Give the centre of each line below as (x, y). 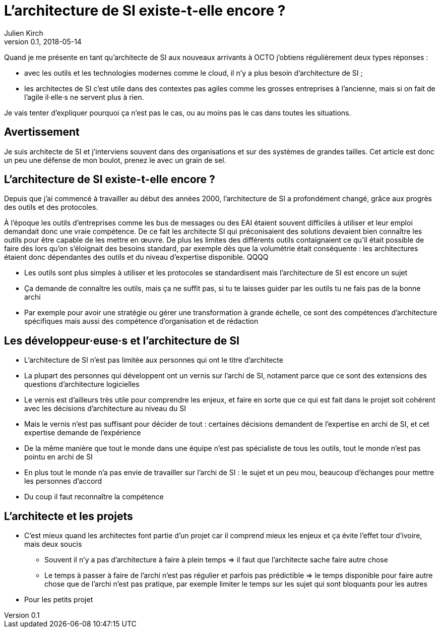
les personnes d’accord (63, 481)
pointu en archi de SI (58, 457)
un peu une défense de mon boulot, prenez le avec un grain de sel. (115, 160)
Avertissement (42, 132)
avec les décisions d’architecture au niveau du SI (105, 409)
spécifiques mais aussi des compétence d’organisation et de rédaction (141, 321)
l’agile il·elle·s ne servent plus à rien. (84, 97)
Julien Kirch (24, 33)
